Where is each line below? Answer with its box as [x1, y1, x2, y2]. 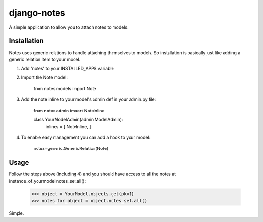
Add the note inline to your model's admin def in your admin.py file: [21, 96, 156, 102]
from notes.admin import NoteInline [33, 108, 105, 113]
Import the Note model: [21, 74, 68, 80]
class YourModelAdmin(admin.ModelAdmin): [33, 117, 123, 123]
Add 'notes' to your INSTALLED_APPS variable [21, 66, 114, 72]
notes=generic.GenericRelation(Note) [33, 146, 109, 151]
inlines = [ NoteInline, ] [45, 123, 91, 129]
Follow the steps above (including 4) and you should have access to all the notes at [9, 171, 176, 177]
